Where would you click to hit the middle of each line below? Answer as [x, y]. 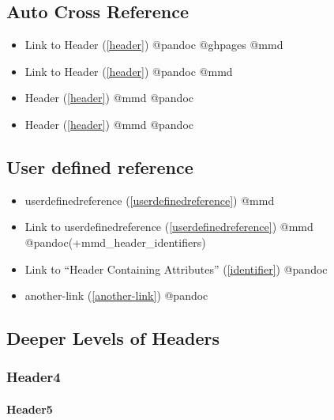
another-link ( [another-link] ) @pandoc [116, 295]
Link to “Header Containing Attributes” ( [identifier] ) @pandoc [176, 269]
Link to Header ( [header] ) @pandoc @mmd [129, 71]
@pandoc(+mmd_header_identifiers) [115, 242]
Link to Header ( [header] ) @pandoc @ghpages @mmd [154, 45]
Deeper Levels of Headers [113, 338]
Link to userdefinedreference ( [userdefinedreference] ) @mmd [169, 227]
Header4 [34, 377]
